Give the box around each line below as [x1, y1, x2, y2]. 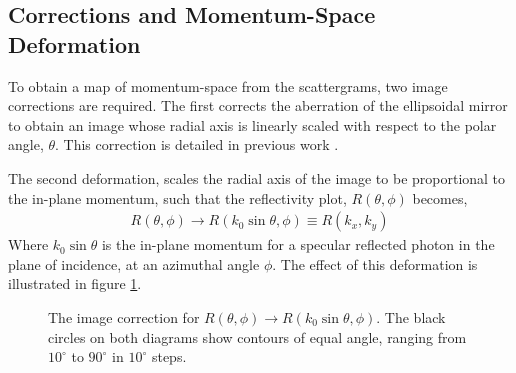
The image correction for [48, 306, 200, 327]
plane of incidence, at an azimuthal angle [8, 253, 260, 274]
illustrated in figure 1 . [8, 273, 142, 294]
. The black [376, 306, 446, 327]
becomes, [412, 187, 468, 208]
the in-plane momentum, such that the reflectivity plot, [8, 187, 347, 208]
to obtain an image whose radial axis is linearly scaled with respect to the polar [8, 114, 497, 135]
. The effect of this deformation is [272, 253, 478, 274]
